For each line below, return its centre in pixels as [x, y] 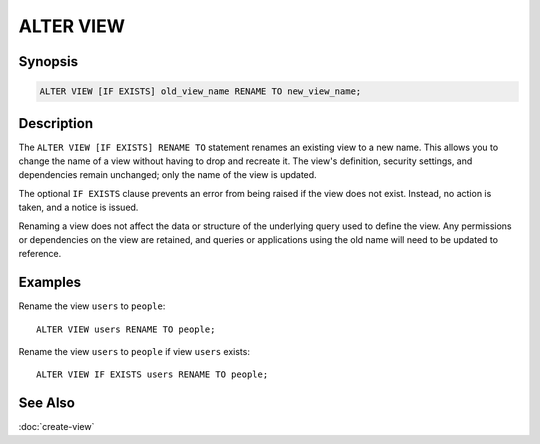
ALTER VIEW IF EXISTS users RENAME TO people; [152, 374]
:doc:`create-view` [56, 427]
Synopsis [48, 61]
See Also [46, 403]
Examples [50, 282]
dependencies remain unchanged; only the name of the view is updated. [167, 175]
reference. [40, 254]
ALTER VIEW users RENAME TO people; [126, 329]
